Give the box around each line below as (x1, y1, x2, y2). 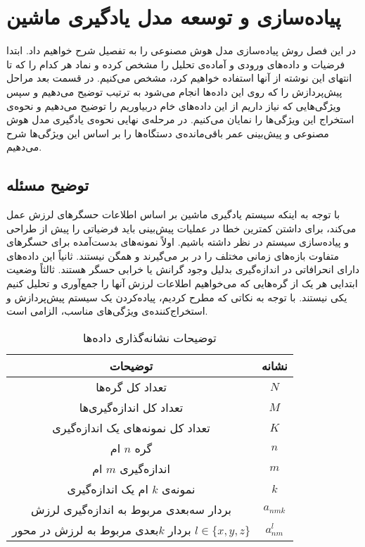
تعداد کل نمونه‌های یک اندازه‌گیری (52, 419, 210, 436)
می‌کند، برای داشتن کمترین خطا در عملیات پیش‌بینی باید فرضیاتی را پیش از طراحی (6, 220, 357, 235)
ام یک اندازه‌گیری (67, 480, 148, 497)
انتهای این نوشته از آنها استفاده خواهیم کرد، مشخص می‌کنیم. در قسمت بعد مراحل (6, 70, 352, 85)
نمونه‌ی (161, 480, 196, 497)
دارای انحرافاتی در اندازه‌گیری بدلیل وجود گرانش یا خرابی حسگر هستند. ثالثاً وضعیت (6, 262, 360, 277)
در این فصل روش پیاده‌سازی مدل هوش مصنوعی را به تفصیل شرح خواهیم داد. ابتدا (6, 43, 356, 58)
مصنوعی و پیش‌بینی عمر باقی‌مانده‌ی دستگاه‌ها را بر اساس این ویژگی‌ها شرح (6, 125, 329, 140)
